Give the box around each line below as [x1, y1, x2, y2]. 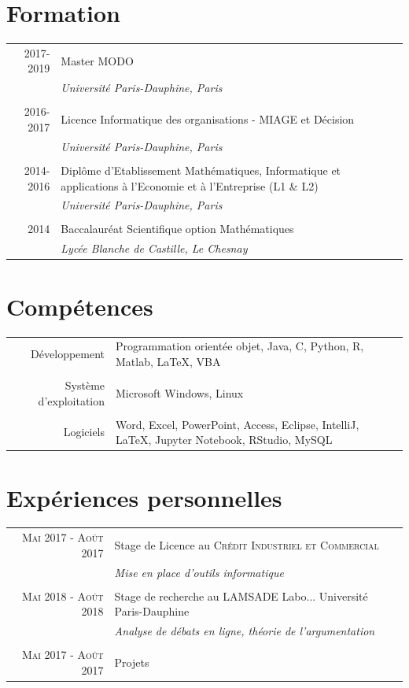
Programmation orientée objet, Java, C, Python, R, [116, 338, 364, 354]
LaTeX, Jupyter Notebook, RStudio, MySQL [116, 431, 333, 448]
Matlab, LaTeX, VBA [116, 353, 221, 369]
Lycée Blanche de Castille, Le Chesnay [61, 240, 248, 257]
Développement [31, 346, 105, 362]
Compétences [6, 290, 153, 322]
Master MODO [61, 52, 134, 68]
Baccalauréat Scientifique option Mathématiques [61, 220, 294, 237]
